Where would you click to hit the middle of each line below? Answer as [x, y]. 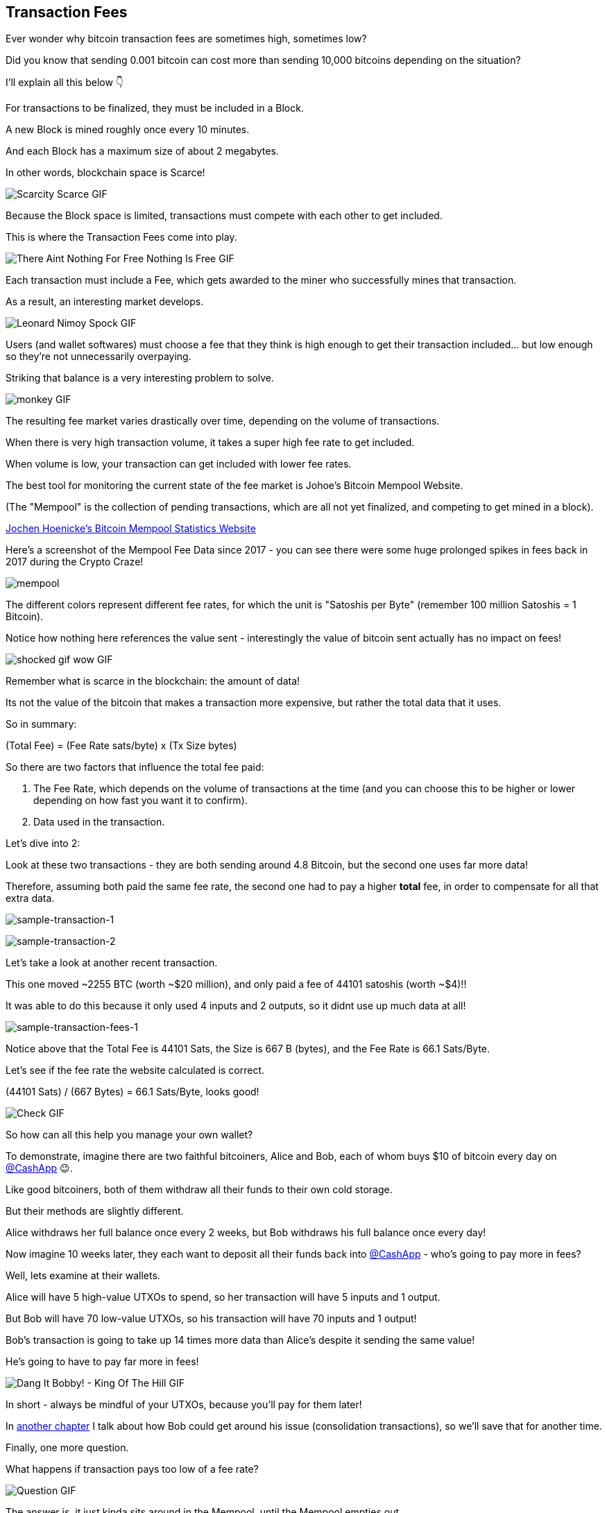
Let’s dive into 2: [43, 844]
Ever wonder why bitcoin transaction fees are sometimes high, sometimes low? [186, 39]
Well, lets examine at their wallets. [83, 1276]
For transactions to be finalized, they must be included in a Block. [155, 108]
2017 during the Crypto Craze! [75, 562]
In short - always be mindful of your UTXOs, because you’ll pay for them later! [184, 1405]
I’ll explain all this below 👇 [65, 83]
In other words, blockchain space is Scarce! [105, 173]
